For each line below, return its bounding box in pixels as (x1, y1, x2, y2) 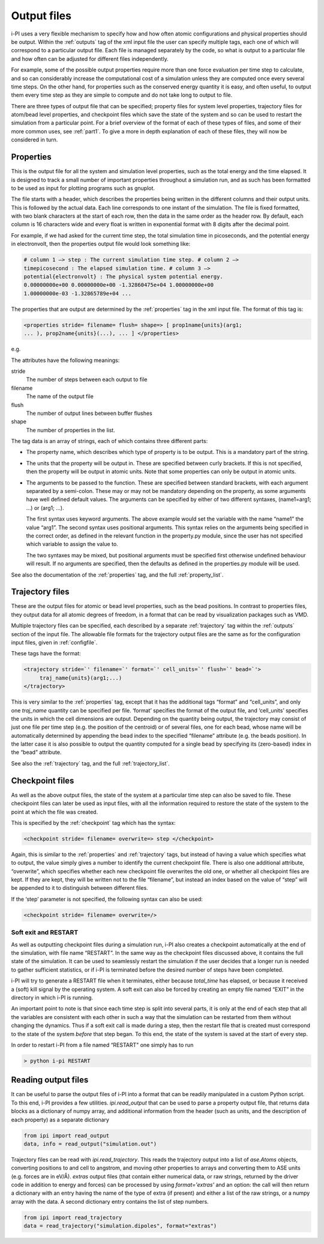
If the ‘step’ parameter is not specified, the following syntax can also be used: (11, 895, 203, 902)
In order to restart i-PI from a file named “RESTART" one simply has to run (11, 1041, 194, 1049)
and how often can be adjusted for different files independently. (11, 55, 169, 63)
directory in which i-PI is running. (11, 994, 93, 1001)
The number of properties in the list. (26, 426, 115, 434)
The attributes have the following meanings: (11, 357, 120, 364)
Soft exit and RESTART (11, 928, 79, 937)
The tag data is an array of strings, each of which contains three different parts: (11, 438, 208, 445)
